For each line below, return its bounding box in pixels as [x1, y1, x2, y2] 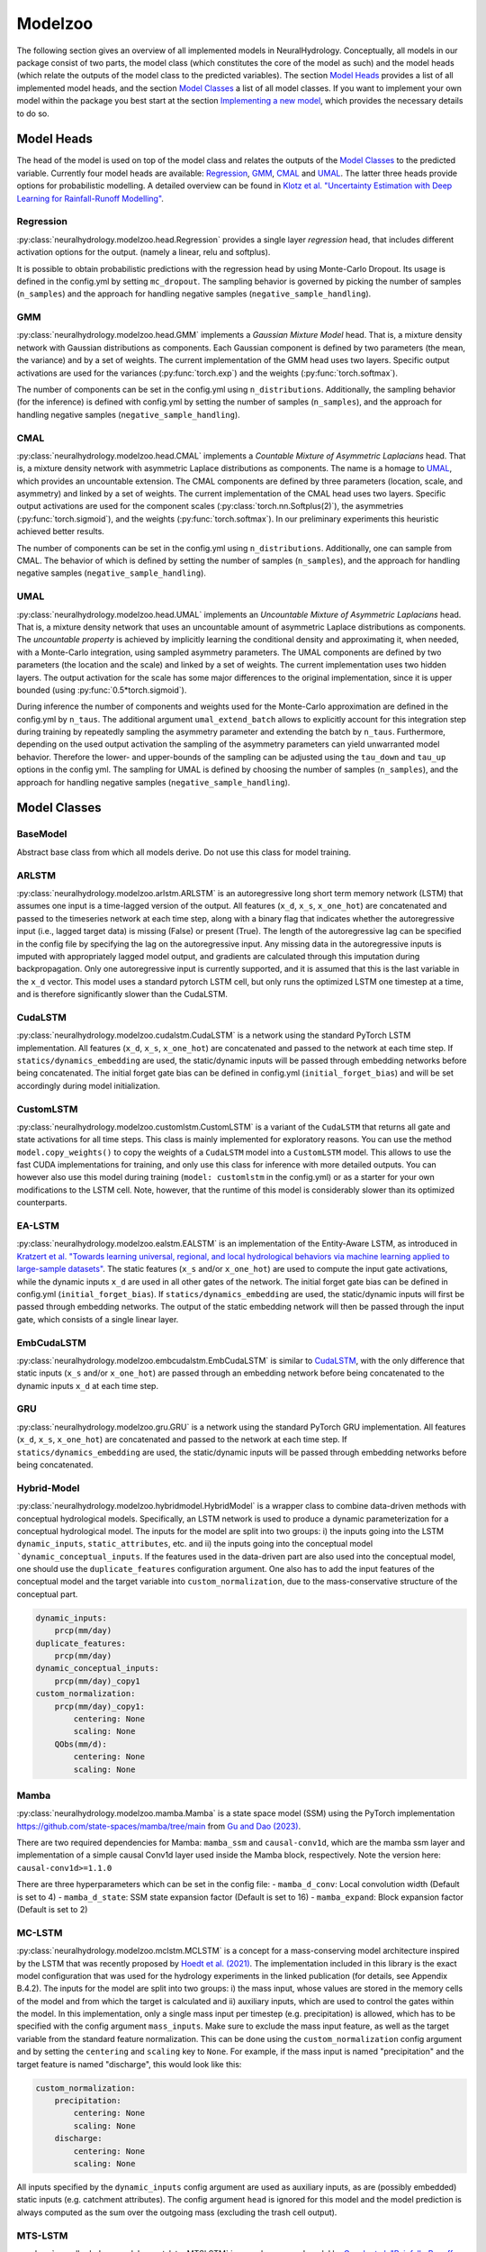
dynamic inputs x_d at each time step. [16, 1380, 159, 1391]
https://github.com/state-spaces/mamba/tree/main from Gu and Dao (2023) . [16, 1821, 301, 1831]
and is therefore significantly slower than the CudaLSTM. [16, 989, 229, 1000]
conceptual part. [16, 1588, 78, 1599]
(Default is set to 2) [16, 1903, 88, 1914]
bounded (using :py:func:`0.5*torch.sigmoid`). [16, 685, 187, 695]
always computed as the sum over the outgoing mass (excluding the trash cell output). [16, 2207, 337, 2218]
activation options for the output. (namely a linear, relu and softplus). [16, 247, 271, 258]
